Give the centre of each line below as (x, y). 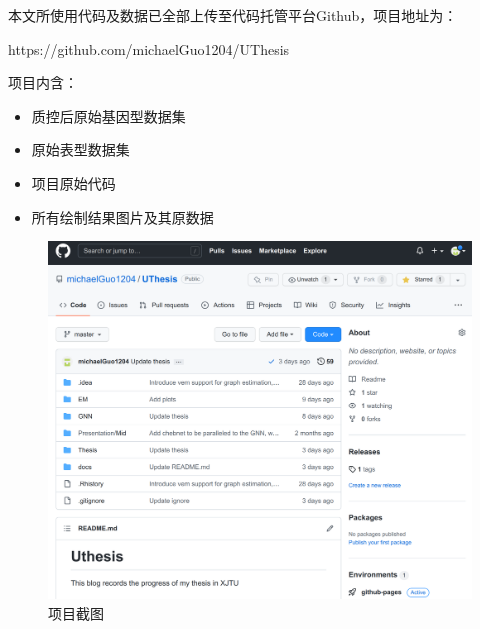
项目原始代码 (73, 182)
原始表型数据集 (80, 149)
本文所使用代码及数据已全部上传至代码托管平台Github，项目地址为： (233, 15)
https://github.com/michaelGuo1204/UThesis (149, 48)
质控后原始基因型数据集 (108, 115)
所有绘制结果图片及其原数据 (122, 216)
